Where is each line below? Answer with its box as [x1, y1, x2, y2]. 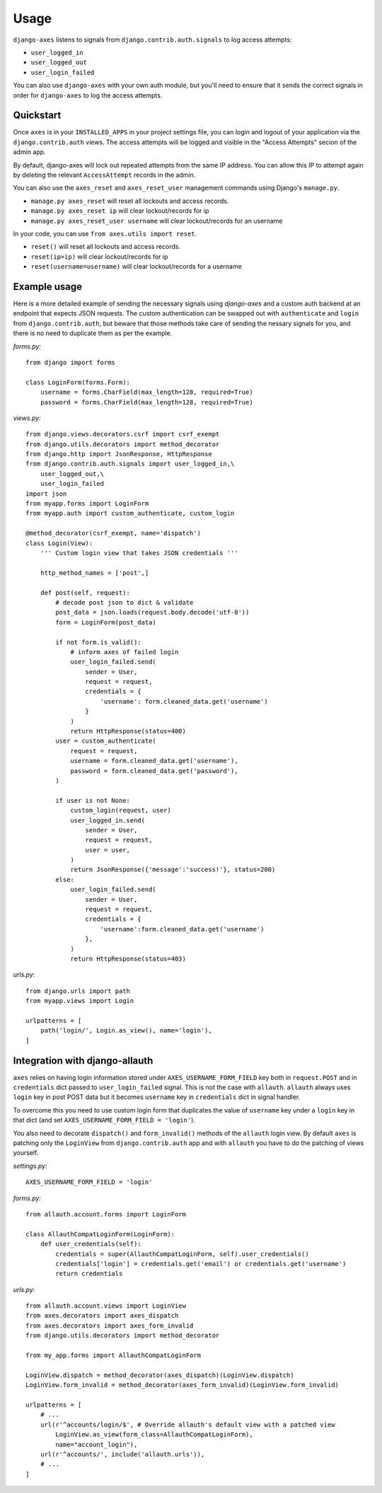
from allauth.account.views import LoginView [25, 1302, 187, 1310]
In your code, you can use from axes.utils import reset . [13, 229, 197, 238]
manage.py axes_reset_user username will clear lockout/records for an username [30, 216, 283, 225]
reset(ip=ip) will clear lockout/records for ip [30, 252, 168, 261]
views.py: [13, 414, 42, 422]
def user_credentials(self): [40, 1240, 141, 1248]
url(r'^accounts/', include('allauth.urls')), [40, 1450, 205, 1458]
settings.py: [13, 1161, 47, 1170]
